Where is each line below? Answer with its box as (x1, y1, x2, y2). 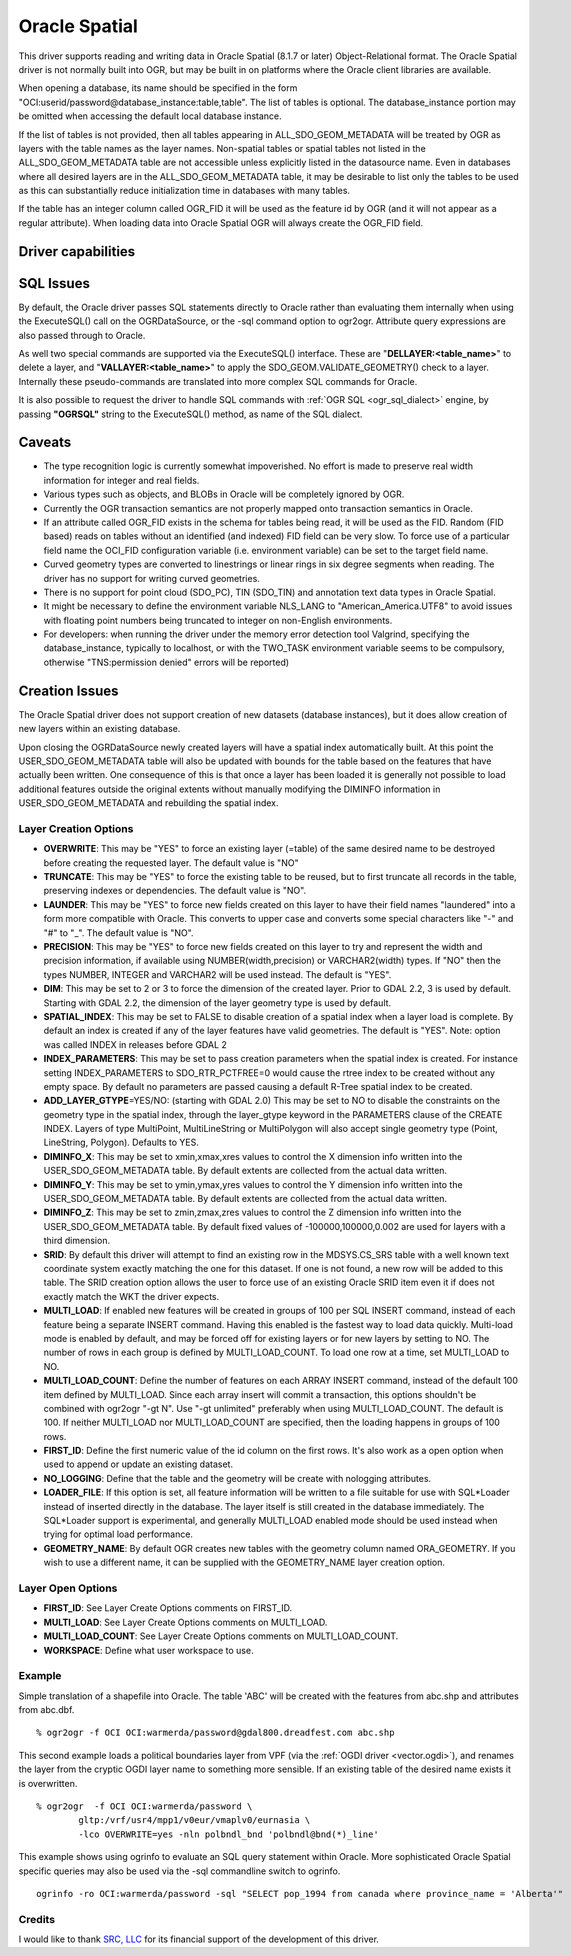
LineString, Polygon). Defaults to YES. (43, 1136, 200, 1149)
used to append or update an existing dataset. (43, 1458, 234, 1470)
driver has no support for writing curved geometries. (43, 572, 260, 584)
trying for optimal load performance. (43, 1528, 194, 1540)
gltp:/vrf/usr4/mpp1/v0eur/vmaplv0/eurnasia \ (78, 1815, 311, 1826)
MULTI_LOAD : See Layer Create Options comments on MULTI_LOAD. (43, 1616, 328, 1628)
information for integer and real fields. (43, 474, 200, 486)
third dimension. (43, 1235, 110, 1247)
